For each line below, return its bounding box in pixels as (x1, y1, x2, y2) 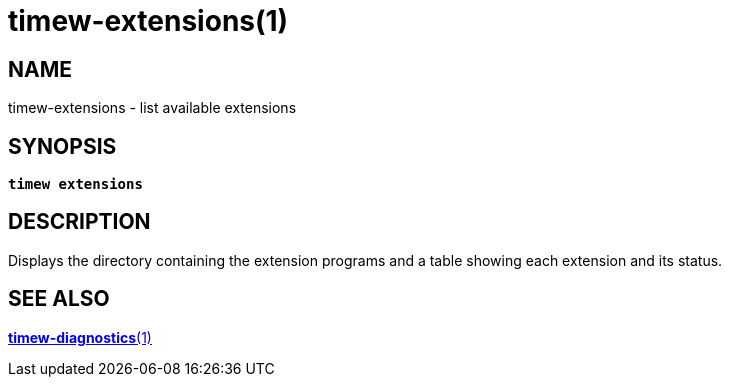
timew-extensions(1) (8, 4, 289, 38)
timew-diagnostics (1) (8, 328, 152, 346)
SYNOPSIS (8, 133, 117, 159)
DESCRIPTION (8, 209, 151, 235)
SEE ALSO (8, 286, 110, 312)
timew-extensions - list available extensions (8, 99, 297, 117)
